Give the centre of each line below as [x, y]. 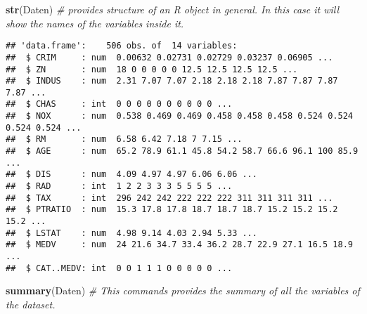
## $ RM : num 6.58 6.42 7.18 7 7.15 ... [124, 139]
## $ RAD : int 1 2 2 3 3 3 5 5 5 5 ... [119, 187]
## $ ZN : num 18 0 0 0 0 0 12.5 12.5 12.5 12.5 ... [152, 69]
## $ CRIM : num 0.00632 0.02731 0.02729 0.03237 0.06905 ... [169, 57]
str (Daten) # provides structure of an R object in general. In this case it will [173, 9]
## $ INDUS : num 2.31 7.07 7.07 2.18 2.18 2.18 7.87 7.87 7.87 [172, 81]
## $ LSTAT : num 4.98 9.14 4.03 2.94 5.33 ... [131, 233]
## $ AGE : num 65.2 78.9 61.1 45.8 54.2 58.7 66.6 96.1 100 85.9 [182, 151]
